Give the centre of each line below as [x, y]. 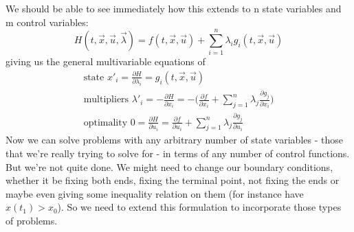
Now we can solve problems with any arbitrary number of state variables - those [174, 140]
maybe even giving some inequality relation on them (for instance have [155, 193]
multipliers [106, 100]
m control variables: [47, 22]
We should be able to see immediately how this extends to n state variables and [174, 8]
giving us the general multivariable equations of [106, 61]
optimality [106, 123]
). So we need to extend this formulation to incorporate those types [199, 207]
